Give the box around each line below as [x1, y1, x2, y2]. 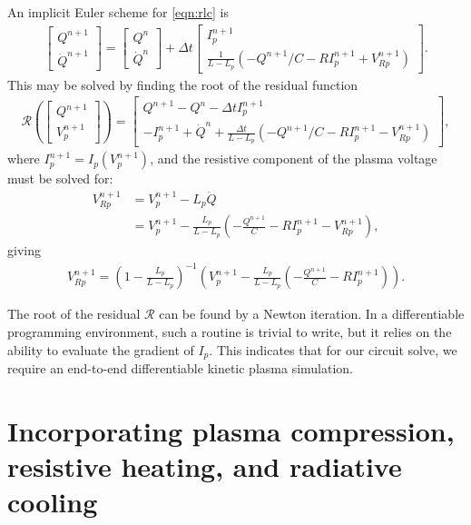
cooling [7, 483, 98, 520]
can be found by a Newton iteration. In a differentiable [159, 304, 465, 323]
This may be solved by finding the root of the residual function [7, 74, 358, 94]
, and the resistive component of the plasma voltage [150, 149, 437, 168]
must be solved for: [7, 169, 113, 188]
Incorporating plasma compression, [7, 411, 455, 449]
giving [7, 241, 41, 260]
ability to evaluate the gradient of [7, 340, 194, 359]
